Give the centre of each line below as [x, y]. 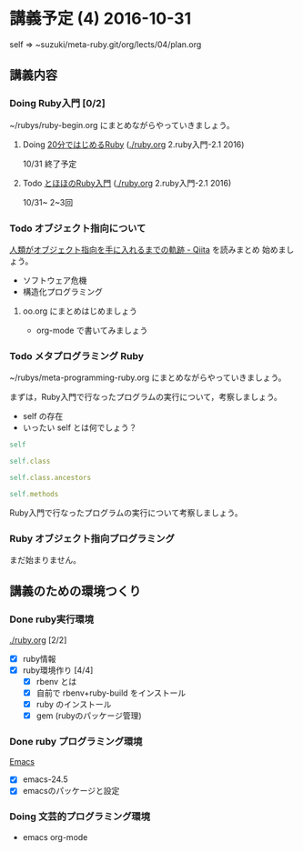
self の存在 [43, 416]
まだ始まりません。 [45, 560]
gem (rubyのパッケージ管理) [89, 716]
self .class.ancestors [50, 477]
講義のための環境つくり [75, 591]
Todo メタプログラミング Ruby [76, 356]
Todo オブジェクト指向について [78, 228]
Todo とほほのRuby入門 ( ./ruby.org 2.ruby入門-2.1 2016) [127, 183]
